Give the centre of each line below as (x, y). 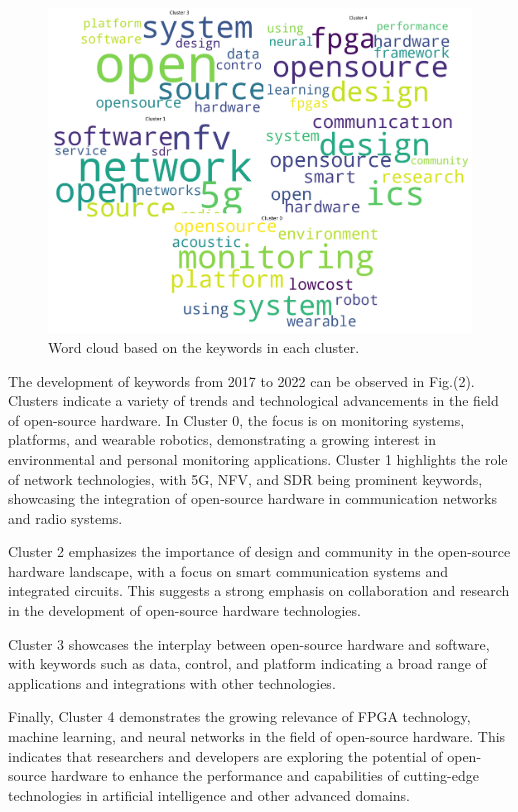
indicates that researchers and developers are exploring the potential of (225, 755)
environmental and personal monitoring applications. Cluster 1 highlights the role (258, 458)
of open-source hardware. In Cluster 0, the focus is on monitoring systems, (236, 419)
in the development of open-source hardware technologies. (184, 610)
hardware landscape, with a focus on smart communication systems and (228, 570)
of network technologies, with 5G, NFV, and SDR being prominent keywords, (245, 478)
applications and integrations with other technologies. (172, 682)
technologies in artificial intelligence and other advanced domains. (209, 794)
